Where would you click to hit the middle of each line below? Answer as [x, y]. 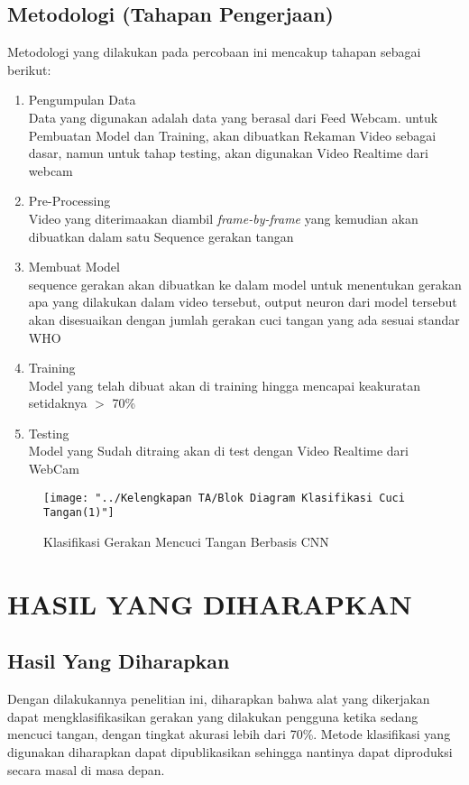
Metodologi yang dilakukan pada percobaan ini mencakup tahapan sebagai [214, 52]
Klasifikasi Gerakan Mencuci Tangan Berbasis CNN [186, 541]
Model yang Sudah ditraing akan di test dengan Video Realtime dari [218, 451]
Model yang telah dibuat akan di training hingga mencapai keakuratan [224, 385]
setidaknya [58, 403]
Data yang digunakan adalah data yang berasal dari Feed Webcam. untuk [233, 117]
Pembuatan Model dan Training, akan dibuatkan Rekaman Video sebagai [232, 135]
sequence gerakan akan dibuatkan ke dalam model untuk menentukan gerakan [245, 284]
